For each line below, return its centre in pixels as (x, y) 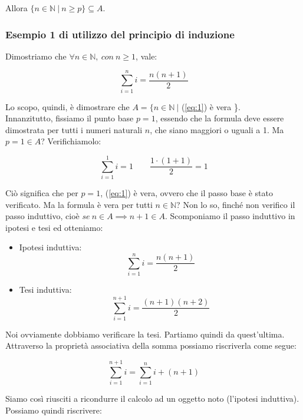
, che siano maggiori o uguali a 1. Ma (217, 129)
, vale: (146, 56)
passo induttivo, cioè (42, 216)
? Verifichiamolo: (71, 141)
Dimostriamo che (36, 56)
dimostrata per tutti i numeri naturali (74, 129)
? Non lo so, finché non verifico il (236, 204)
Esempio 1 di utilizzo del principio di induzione (120, 34)
